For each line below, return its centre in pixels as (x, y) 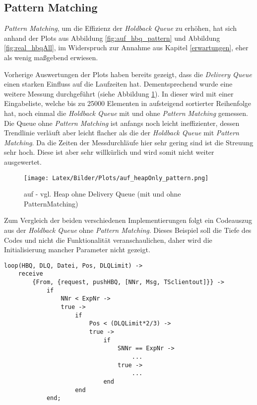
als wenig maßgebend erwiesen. (51, 57)
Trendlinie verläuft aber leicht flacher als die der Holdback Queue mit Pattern (122, 133)
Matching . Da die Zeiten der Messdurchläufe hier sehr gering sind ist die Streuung (129, 142)
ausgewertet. (23, 161)
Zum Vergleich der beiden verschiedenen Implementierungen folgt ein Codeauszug (128, 220)
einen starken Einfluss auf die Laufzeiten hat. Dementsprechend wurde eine (118, 84)
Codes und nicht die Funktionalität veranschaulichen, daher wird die (108, 240)
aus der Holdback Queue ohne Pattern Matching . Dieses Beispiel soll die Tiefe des (128, 230)
